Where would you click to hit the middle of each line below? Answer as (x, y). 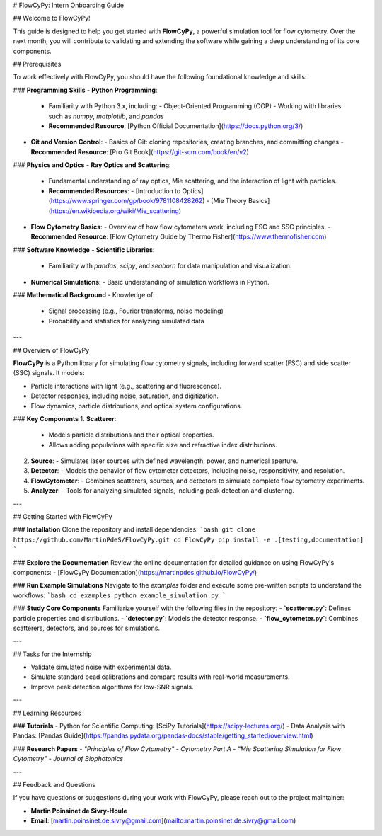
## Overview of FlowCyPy (51, 350)
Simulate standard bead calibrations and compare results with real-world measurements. (160, 677)
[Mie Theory (229, 201)
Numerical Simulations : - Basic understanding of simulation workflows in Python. (150, 282)
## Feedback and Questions (54, 785)
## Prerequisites (37, 64)
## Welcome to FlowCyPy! (52, 18)
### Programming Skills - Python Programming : (85, 90)
